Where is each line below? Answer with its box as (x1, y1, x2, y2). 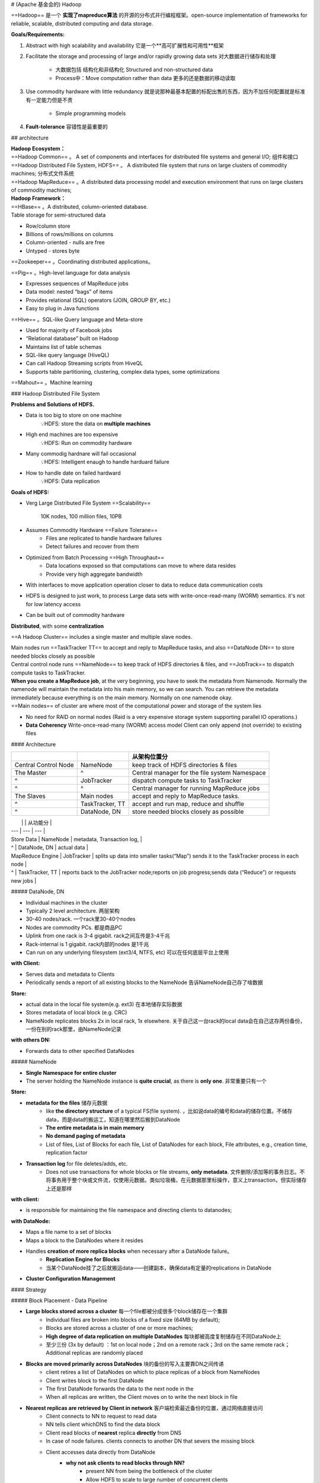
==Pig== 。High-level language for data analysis (11, 269, 130, 276)
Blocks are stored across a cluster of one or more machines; (46, 1325, 194, 1332)
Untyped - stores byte (25, 247, 80, 254)
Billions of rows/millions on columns (25, 230, 114, 237)
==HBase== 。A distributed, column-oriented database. (11, 203, 148, 210)
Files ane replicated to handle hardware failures (46, 534, 162, 542)
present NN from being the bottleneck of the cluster (86, 1468, 213, 1475)
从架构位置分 (132, 753, 168, 761)
